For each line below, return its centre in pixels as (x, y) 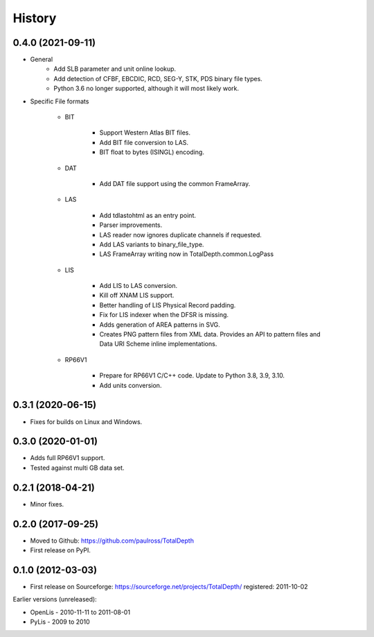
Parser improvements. (131, 225)
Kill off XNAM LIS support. (137, 296)
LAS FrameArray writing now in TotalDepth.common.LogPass (186, 254)
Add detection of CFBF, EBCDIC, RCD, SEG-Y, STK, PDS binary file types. (158, 78)
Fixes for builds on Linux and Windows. (86, 422)
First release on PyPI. (61, 550)
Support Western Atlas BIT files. (145, 133)
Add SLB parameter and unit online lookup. (115, 69)
